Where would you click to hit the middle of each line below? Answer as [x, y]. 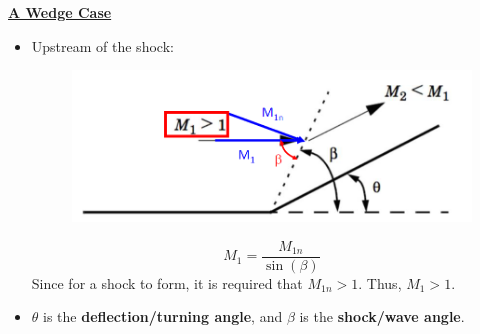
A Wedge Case [60, 12]
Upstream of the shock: [102, 45]
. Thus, [380, 282]
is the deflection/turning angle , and [163, 316]
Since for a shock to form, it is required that [167, 282]
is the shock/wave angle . [382, 316]
